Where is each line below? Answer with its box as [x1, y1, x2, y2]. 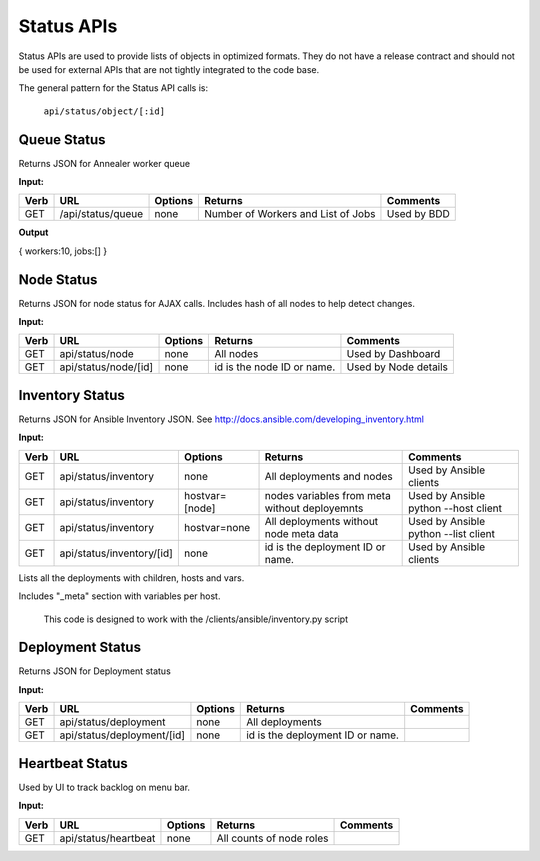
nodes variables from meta [264, 488, 392, 502]
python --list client [408, 526, 495, 540]
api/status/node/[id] [59, 360, 154, 374]
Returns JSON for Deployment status [18, 665, 172, 677]
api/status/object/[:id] [43, 105, 165, 117]
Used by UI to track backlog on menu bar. [18, 781, 190, 793]
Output [18, 226, 49, 239]
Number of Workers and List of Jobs [204, 207, 376, 221]
